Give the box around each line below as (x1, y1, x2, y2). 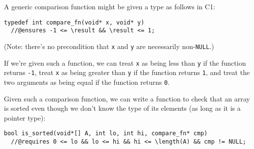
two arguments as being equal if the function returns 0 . (4, 76, 170, 87)
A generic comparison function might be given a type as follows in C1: (4, 1, 215, 11)
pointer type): (4, 112, 46, 123)
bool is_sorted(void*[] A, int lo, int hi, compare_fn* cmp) (4, 130, 208, 137)
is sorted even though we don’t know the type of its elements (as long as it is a (4, 103, 241, 113)
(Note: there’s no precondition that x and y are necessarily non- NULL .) (4, 41, 214, 51)
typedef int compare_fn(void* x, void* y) (4, 19, 145, 26)
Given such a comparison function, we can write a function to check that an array (4, 93, 250, 103)
